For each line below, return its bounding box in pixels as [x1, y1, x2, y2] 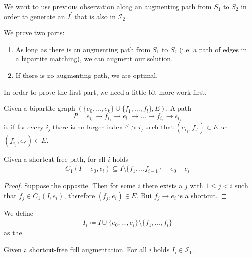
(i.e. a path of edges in [179, 44, 247, 54]
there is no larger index [52, 121, 123, 131]
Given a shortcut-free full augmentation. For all [4, 244, 147, 255]
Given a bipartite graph [4, 103, 75, 113]
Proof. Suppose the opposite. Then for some [4, 181, 136, 191]
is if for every [4, 121, 44, 131]
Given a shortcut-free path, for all [4, 154, 106, 164]
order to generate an [4, 11, 65, 21]
